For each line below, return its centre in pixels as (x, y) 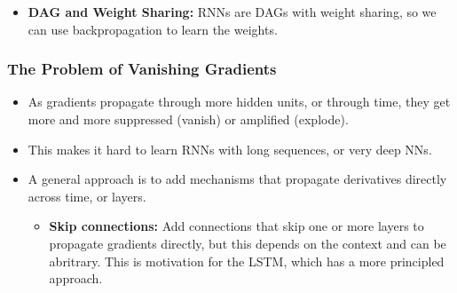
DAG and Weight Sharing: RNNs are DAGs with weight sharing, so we (232, 12)
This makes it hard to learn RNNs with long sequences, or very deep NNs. (230, 149)
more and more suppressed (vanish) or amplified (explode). (188, 119)
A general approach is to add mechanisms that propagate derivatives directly (237, 179)
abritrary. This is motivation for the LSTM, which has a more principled (247, 261)
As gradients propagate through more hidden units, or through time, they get (239, 102)
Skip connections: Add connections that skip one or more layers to (236, 226)
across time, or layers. (87, 196)
